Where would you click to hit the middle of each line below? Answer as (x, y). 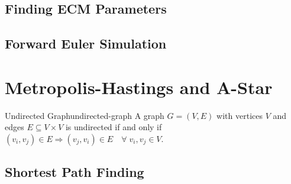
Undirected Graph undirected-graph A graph (85, 115)
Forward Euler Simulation (86, 43)
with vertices (240, 115)
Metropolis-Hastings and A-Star (139, 87)
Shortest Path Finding (75, 172)
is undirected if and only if (114, 127)
